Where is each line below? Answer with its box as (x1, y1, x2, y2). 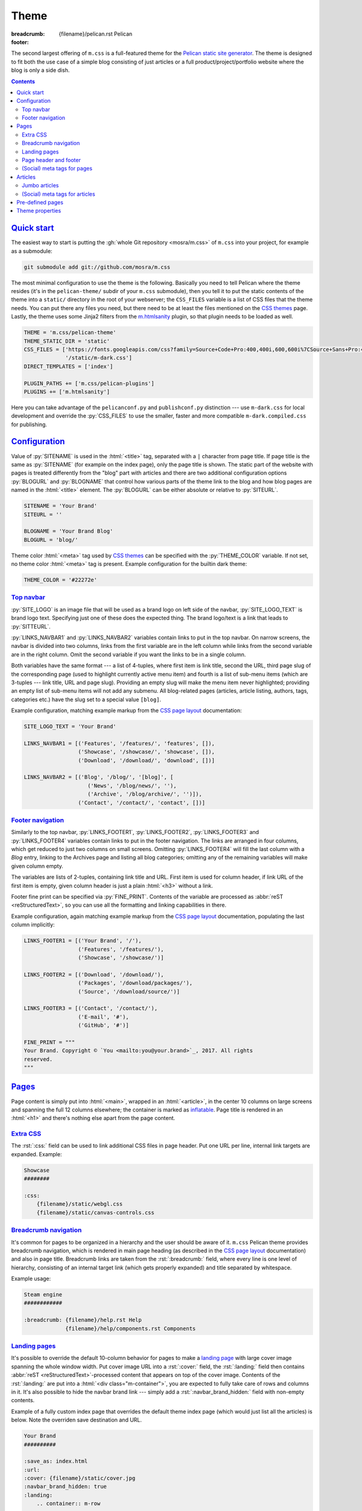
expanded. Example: (11, 1150, 62, 1157)
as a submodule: (11, 247, 52, 254)
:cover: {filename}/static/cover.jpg (24, 1475, 136, 1482)
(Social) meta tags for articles (22, 190, 96, 198)
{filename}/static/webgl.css (36, 1200, 123, 1208)
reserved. (24, 1055, 53, 1063)
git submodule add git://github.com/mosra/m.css (24, 264, 171, 270)
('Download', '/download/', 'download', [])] (77, 757, 215, 764)
